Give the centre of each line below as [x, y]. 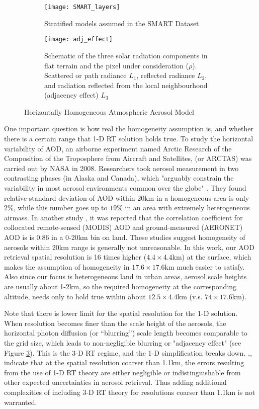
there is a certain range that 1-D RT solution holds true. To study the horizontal [129, 139]
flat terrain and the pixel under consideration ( [116, 65]
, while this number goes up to [60, 208]
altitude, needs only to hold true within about [75, 296]
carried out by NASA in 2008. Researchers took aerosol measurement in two [121, 168]
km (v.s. [190, 296]
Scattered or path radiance [85, 75]
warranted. [21, 402]
